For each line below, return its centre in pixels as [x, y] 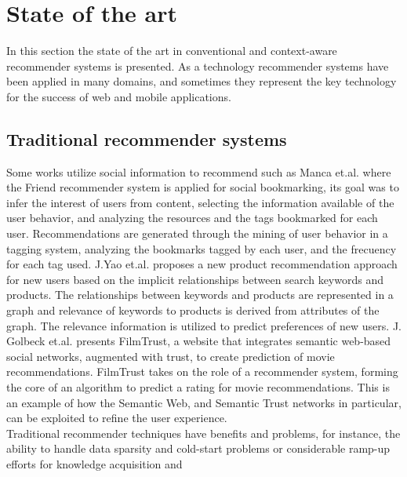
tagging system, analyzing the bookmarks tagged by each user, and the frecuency [202, 248]
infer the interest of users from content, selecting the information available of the [200, 202]
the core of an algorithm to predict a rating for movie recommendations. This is [198, 387]
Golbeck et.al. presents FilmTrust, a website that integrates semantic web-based [199, 341]
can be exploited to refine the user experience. [117, 418]
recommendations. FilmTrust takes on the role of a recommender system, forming [202, 371]
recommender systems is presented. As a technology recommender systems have [198, 66]
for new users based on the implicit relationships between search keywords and [195, 279]
